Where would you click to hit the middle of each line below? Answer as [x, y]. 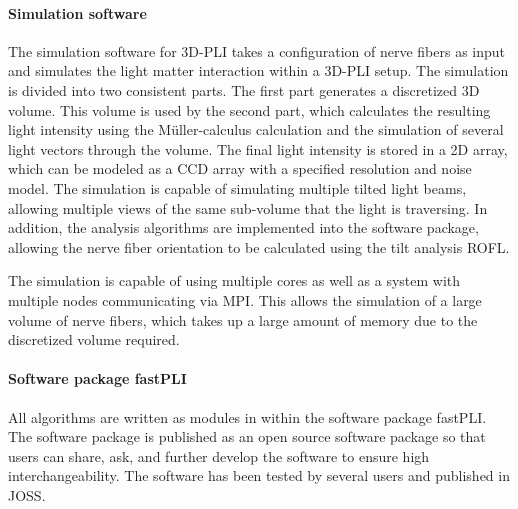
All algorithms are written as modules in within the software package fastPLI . [247, 416]
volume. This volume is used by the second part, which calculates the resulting [249, 109]
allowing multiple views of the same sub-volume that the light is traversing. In [248, 207]
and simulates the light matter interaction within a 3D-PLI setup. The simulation [258, 70]
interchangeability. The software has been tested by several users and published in [259, 475]
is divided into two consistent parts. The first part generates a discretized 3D [244, 89]
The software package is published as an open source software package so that [247, 436]
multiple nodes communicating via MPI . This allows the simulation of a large [245, 299]
